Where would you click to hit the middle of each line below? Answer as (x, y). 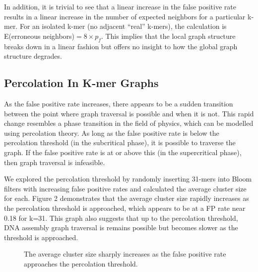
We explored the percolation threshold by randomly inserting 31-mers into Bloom (128, 179)
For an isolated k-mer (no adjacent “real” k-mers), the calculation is (123, 26)
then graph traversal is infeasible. (55, 162)
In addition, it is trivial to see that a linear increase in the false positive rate (120, 6)
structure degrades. (33, 56)
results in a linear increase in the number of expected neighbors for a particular (125, 16)
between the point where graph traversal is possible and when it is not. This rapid (129, 113)
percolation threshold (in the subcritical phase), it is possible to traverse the (120, 142)
